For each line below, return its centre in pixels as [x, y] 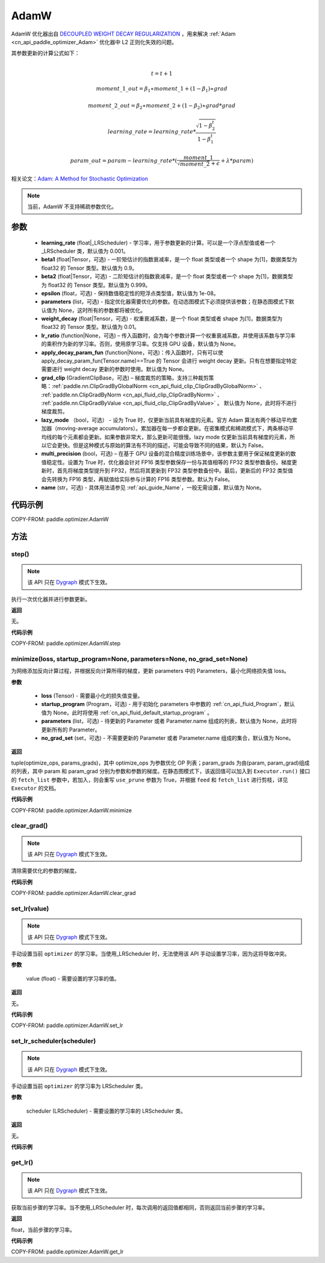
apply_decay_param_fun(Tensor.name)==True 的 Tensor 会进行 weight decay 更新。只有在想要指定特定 [169, 361]
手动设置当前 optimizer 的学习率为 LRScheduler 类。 [79, 1086]
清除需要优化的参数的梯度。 [45, 871]
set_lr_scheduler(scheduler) [54, 1041]
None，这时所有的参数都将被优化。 [102, 310]
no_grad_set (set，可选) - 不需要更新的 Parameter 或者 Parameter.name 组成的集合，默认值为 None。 [168, 738]
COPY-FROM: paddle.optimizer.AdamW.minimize [72, 810]
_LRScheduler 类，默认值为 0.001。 [85, 251]
